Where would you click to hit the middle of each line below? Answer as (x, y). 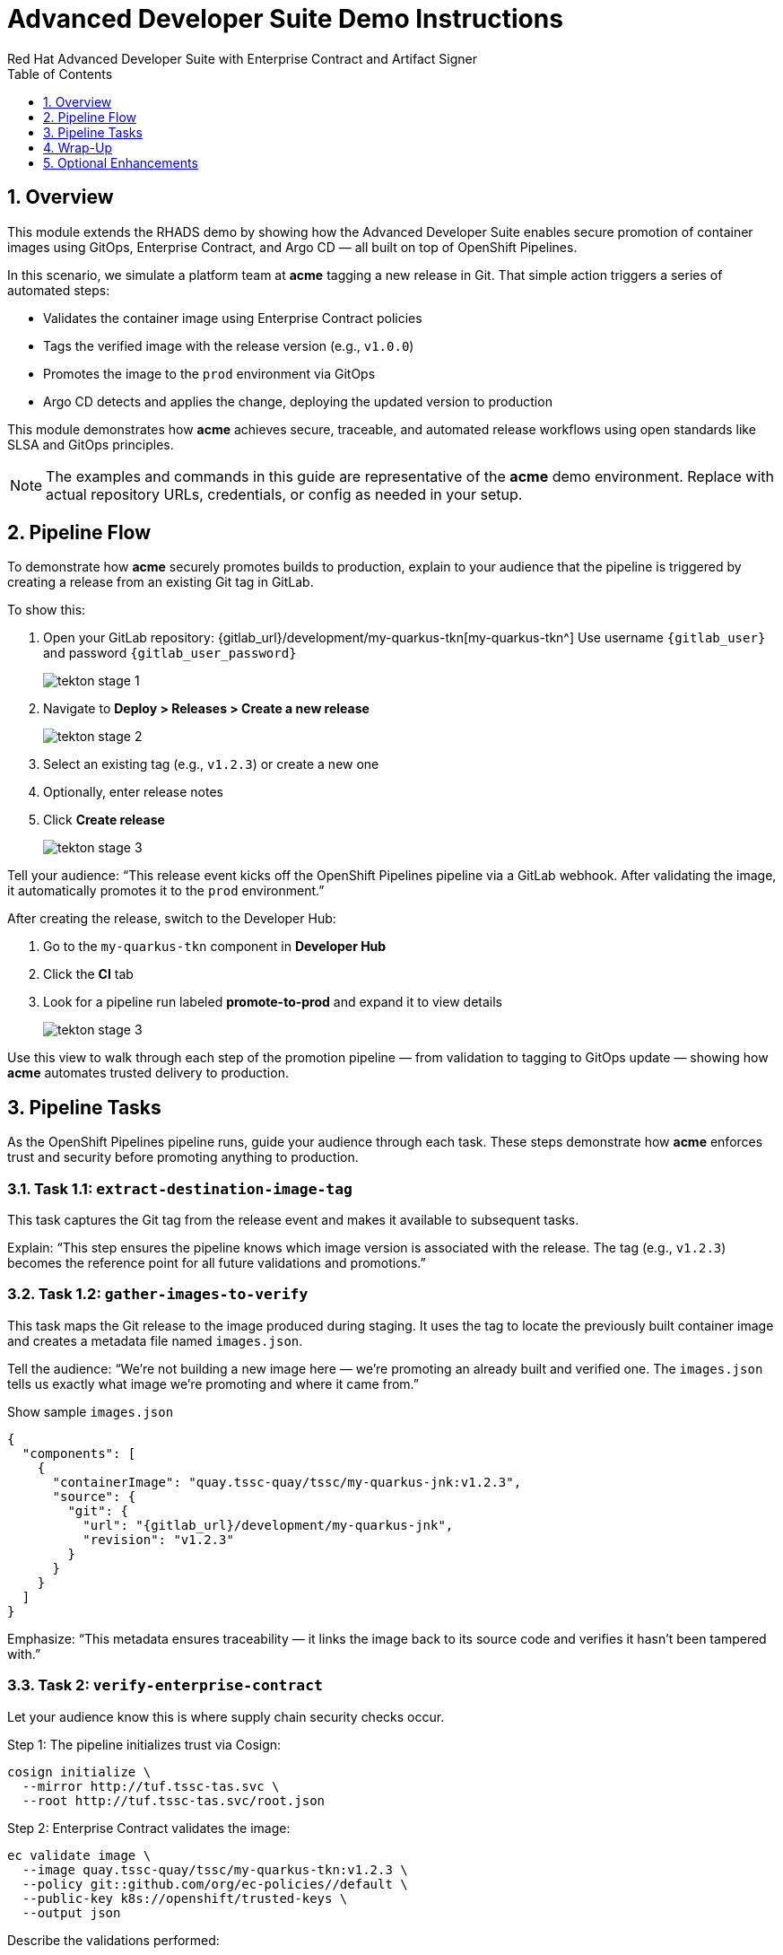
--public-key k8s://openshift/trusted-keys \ (185, 1898)
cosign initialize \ (79, 1772)
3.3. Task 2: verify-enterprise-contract (165, 1685)
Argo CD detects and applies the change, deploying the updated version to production (298, 401)
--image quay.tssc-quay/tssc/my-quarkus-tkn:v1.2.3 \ (215, 1869)
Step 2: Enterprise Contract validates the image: (149, 1828)
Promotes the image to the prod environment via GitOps (209, 373)
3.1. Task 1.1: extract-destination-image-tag (180, 1188)
